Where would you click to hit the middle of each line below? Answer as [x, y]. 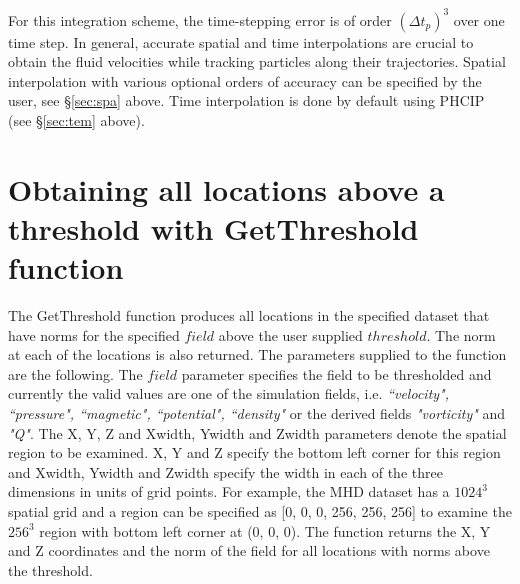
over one [479, 19]
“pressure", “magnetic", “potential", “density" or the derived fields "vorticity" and [257, 412]
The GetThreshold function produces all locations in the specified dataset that [249, 314]
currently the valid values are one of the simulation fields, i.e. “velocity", [228, 393]
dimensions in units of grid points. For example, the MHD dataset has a [229, 491]
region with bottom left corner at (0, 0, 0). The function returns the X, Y [265, 530]
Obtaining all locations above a [226, 188]
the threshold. [50, 569]
